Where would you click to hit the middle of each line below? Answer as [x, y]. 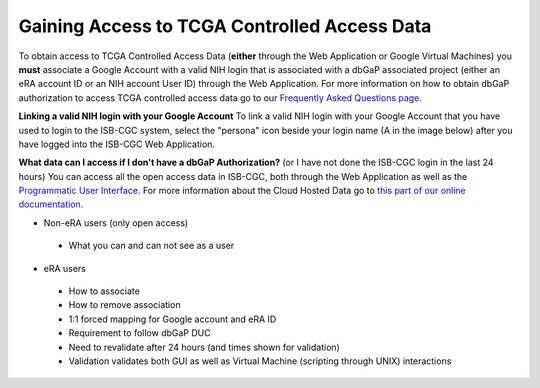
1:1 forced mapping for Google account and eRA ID [172, 319]
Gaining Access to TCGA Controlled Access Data [225, 26]
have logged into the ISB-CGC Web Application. [116, 144]
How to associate [104, 291]
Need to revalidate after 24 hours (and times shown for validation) [204, 347]
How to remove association [124, 305]
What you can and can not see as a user [151, 246]
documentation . [51, 204]
